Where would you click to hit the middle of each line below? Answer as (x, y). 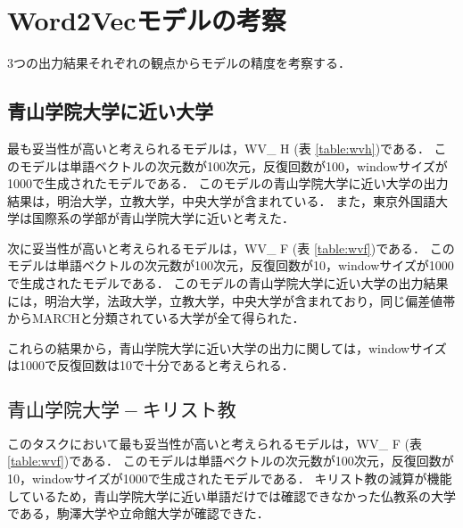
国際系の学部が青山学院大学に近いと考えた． (163, 218)
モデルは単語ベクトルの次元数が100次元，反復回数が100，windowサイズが (233, 165)
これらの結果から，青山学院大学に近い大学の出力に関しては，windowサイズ (227, 347)
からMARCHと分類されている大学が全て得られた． (156, 318)
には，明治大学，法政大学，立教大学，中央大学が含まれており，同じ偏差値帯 (231, 300)
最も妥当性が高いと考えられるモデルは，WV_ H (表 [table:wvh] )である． (219, 148)
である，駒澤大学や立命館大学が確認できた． (138, 513)
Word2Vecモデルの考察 (147, 20)
